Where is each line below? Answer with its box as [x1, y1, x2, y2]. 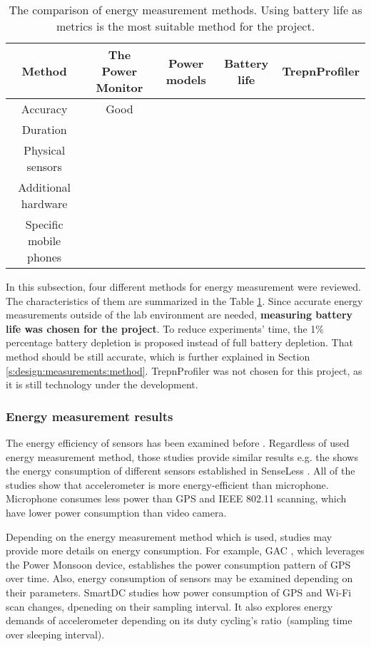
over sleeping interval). [6, 626, 105, 641]
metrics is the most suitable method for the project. [56, 18, 315, 34]
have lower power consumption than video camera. [6, 504, 227, 519]
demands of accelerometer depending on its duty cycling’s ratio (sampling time [6, 613, 352, 628]
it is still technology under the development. [6, 377, 198, 392]
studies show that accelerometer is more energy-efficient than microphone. [6, 477, 329, 492]
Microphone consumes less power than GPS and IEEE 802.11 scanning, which [6, 491, 347, 506]
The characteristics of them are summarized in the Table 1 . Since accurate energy [6, 293, 363, 308]
